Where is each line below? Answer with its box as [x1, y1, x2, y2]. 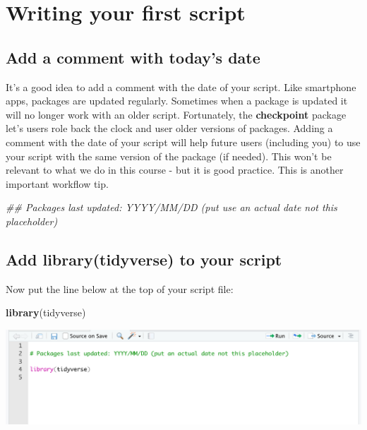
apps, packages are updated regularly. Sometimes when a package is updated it [6, 93, 348, 108]
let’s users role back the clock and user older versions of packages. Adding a [6, 121, 333, 136]
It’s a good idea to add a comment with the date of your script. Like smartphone [6, 79, 356, 94]
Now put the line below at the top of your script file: [6, 281, 234, 296]
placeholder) [6, 213, 58, 228]
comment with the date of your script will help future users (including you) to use [6, 134, 361, 149]
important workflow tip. [6, 176, 109, 191]
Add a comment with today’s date [6, 46, 260, 68]
